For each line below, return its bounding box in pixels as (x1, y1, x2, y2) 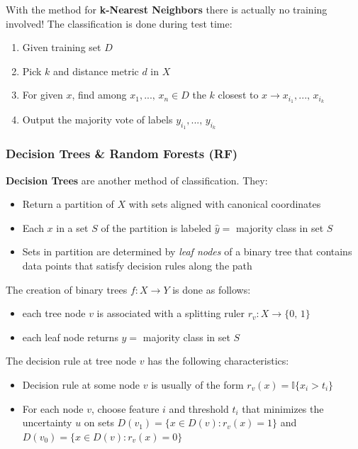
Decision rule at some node (22, 377, 140, 392)
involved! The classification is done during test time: (6, 16, 233, 31)
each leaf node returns (22, 329, 118, 344)
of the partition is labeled (101, 220, 212, 235)
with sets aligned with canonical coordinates (128, 196, 321, 211)
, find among (72, 87, 127, 102)
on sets (84, 415, 114, 430)
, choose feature (91, 401, 160, 416)
